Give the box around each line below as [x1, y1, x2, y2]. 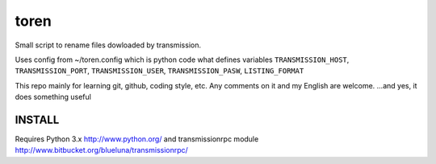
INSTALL [15, 113, 60, 126]
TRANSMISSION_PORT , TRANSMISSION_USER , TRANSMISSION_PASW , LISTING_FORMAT [15, 66, 304, 76]
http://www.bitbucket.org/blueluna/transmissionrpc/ [15, 146, 189, 155]
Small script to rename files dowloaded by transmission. [15, 40, 202, 50]
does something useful [15, 92, 92, 102]
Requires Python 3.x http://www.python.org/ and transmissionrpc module [15, 134, 259, 144]
